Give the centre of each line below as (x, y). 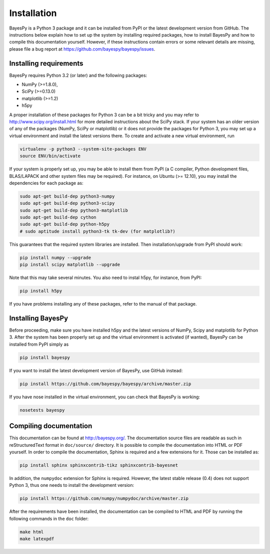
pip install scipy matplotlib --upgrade (70, 265)
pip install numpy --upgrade (55, 257)
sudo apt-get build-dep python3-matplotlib (74, 210)
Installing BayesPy (39, 318)
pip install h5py (41, 291)
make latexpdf (37, 539)
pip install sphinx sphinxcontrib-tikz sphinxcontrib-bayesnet (99, 465)
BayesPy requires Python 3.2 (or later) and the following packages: (78, 75)
